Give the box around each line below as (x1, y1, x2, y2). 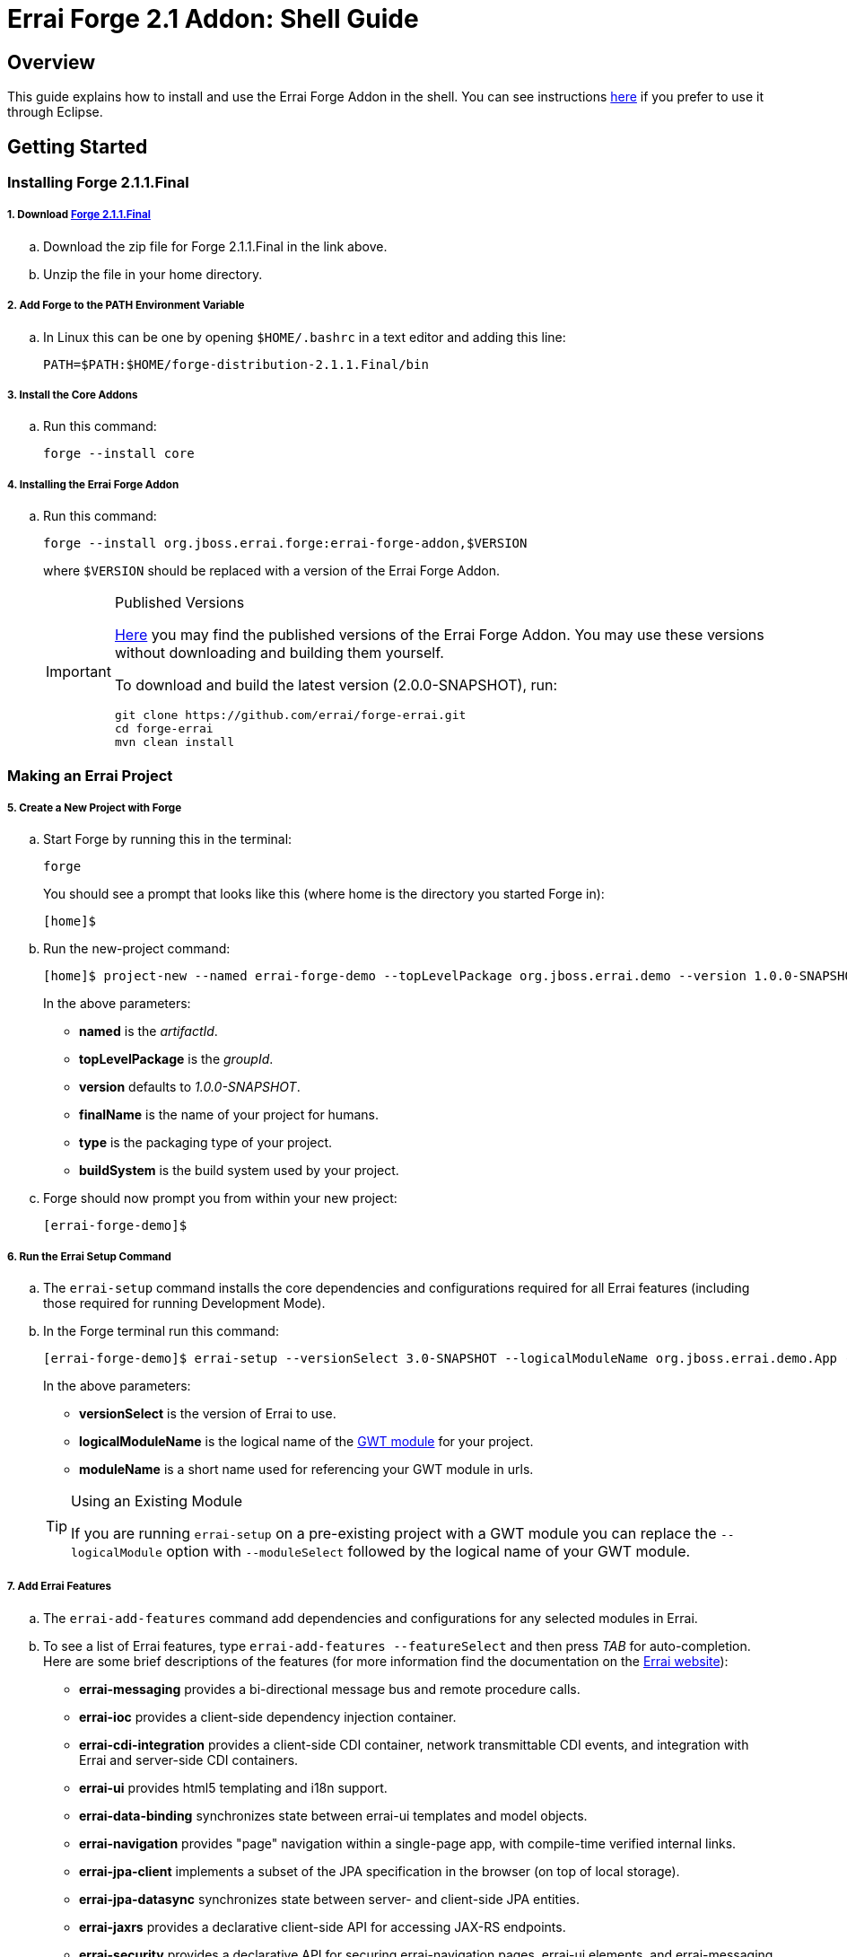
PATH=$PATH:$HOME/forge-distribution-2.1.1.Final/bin (43, 356, 429, 372)
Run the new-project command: (43, 941, 231, 957)
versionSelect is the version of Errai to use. (79, 1406, 336, 1422)
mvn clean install (114, 735, 235, 750)
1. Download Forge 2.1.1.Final (7, 208, 151, 222)
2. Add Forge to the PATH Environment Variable (7, 299, 245, 312)
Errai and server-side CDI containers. (79, 1751, 299, 1768)
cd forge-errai (114, 722, 214, 736)
